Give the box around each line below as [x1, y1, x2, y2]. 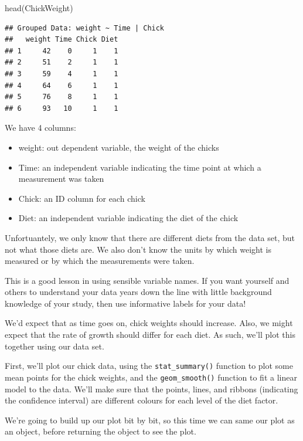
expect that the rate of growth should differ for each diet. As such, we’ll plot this [5, 328, 295, 341]
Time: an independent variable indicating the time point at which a [18, 161, 261, 173]
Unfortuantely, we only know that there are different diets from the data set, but [5, 231, 295, 243]
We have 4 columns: [5, 121, 76, 134]
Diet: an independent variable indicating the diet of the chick [18, 212, 239, 224]
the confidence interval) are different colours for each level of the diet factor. [5, 394, 278, 406]
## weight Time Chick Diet [5, 35, 118, 44]
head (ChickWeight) [5, 2, 73, 13]
